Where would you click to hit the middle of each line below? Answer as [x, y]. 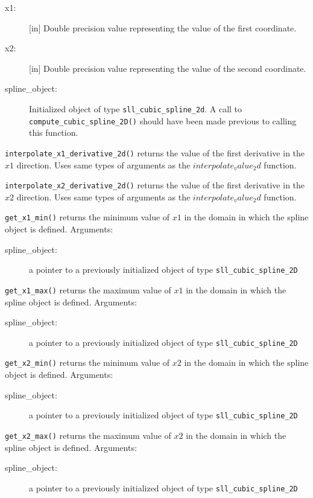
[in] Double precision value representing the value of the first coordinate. [163, 27]
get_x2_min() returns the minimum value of [87, 362]
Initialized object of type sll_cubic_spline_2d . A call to [136, 108]
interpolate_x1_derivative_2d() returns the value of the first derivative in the [155, 152]
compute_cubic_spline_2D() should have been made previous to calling [163, 120]
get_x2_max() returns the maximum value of [88, 435]
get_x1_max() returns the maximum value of [88, 289]
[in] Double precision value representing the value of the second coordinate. [168, 68]
